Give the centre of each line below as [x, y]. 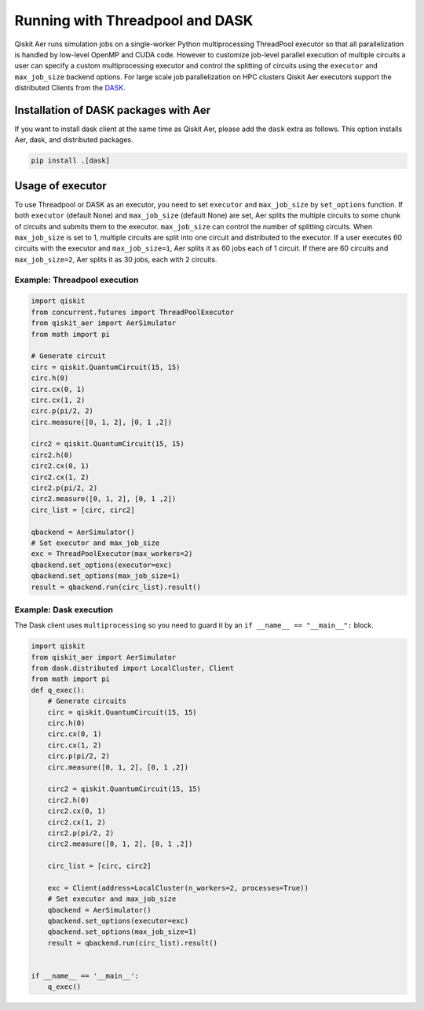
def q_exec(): [58, 690]
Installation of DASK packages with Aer [113, 110]
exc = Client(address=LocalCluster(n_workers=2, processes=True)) [178, 888]
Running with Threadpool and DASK [134, 20]
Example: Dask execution [64, 609]
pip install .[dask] [70, 161]
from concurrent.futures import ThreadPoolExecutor [133, 312]
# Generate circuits [87, 701]
